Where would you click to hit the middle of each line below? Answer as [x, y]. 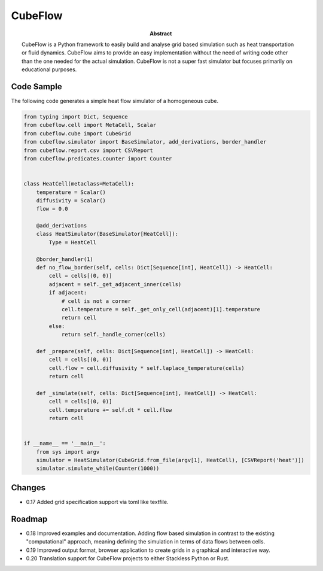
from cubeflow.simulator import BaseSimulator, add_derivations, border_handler [145, 142]
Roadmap [29, 519]
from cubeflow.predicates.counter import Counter [98, 158]
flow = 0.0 [52, 209]
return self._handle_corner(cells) [113, 335]
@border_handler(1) [65, 259]
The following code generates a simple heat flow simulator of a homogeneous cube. [115, 101]
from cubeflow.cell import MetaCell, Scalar [90, 125]
